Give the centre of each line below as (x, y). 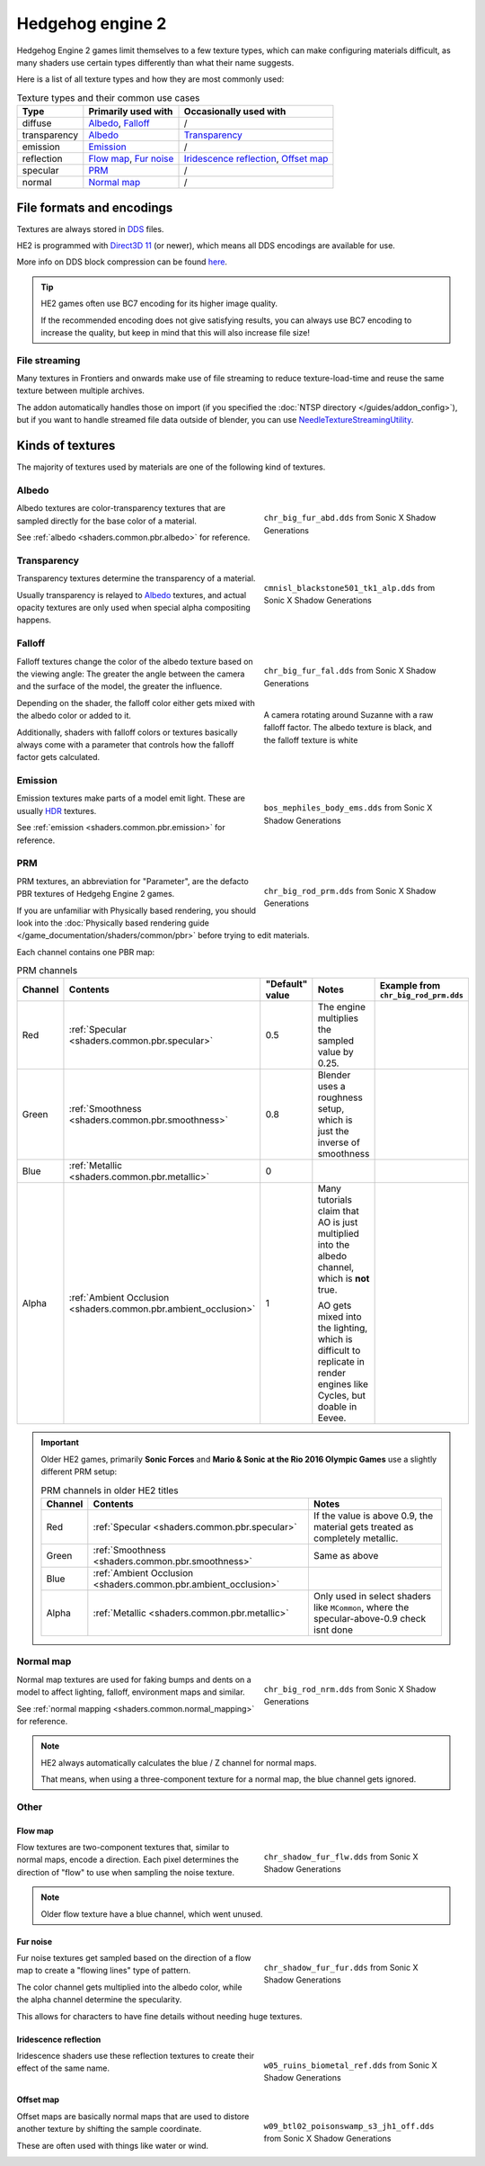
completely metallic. (356, 1538)
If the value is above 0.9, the (373, 1516)
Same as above (346, 1556)
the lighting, (343, 1329)
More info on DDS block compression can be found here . (122, 262)
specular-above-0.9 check (370, 1619)
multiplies (338, 1018)
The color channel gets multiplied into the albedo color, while (129, 1987)
